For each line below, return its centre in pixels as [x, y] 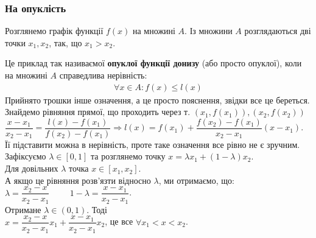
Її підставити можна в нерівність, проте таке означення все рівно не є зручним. [153, 144]
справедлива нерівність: [103, 75]
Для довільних [32, 168]
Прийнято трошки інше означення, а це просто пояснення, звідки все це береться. [157, 100]
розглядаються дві [278, 31]
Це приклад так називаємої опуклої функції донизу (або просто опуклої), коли [153, 63]
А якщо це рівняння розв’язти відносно [78, 180]
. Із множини [209, 31]
